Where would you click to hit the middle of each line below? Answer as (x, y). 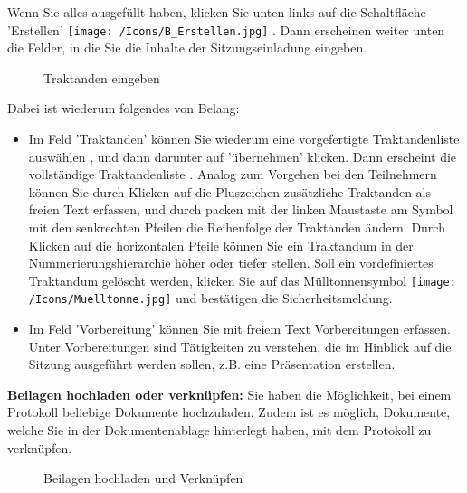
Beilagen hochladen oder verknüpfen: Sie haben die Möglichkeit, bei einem (229, 394)
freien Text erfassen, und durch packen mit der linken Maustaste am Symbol (241, 209)
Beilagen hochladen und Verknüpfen (143, 478)
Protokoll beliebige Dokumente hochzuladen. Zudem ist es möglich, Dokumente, (229, 412)
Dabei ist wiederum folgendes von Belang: (124, 108)
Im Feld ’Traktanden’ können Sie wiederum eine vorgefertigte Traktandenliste (244, 139)
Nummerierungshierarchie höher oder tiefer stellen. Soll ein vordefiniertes (231, 263)
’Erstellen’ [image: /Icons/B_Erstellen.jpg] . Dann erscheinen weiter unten (226, 29)
